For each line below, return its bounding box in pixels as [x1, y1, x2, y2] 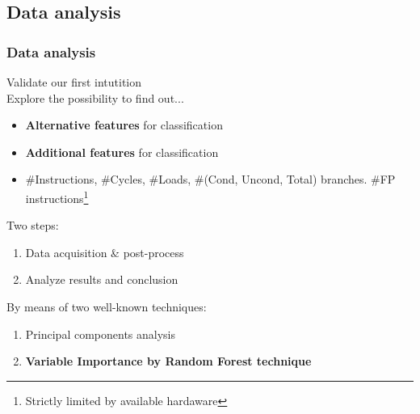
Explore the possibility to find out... [6, 89, 184, 106]
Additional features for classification [25, 143, 219, 160]
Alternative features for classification [25, 116, 223, 133]
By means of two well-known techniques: [6, 298, 207, 315]
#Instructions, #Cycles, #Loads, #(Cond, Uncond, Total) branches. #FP [25, 171, 396, 188]
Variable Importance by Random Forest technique [25, 353, 312, 370]
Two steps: [6, 217, 59, 234]
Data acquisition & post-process [25, 243, 184, 260]
